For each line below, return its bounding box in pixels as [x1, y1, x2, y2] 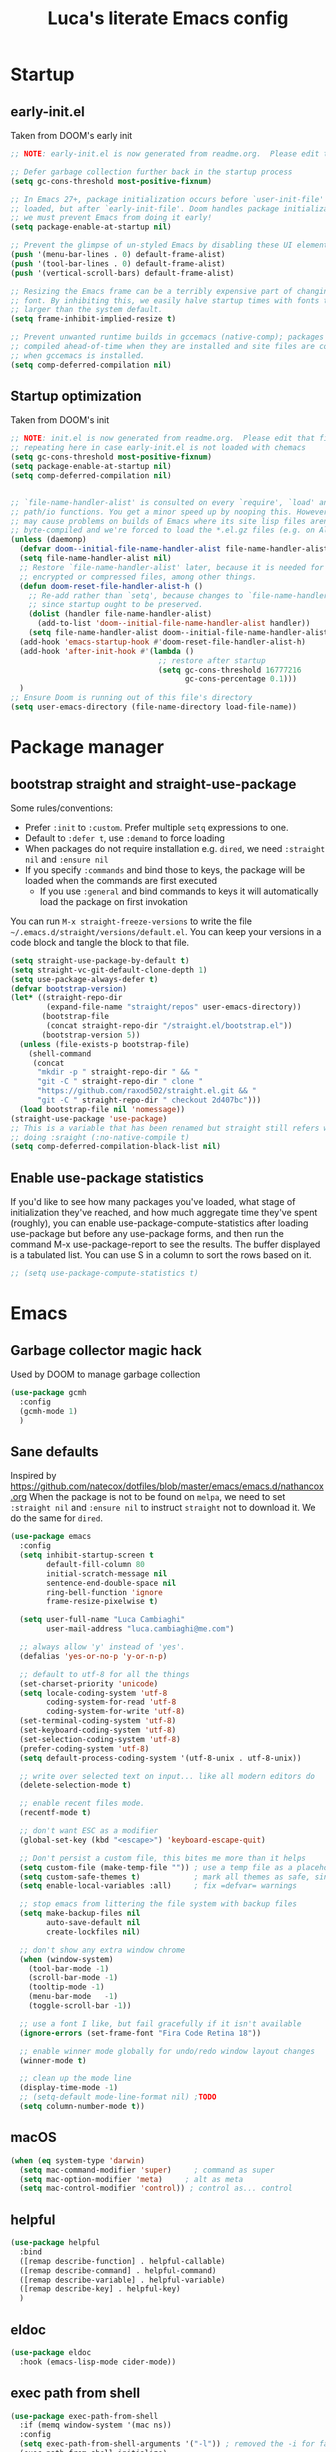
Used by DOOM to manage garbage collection [10, 1368, 201, 1380]
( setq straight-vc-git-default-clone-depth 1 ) [10, 965, 208, 975]
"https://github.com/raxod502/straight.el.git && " [36, 1086, 257, 1096]
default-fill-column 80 [46, 1559, 145, 1569]
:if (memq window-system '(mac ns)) [19, 2420, 172, 2431]
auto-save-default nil [46, 1918, 141, 1928]
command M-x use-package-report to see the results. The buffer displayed [10, 1238, 321, 1251]
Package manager [10, 736, 165, 759]
